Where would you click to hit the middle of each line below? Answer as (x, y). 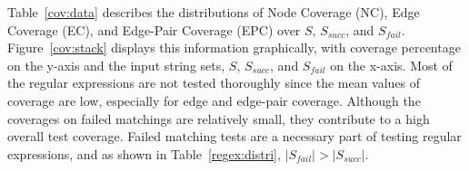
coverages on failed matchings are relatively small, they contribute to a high (219, 118)
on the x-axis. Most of (391, 65)
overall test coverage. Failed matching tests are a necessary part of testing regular (234, 136)
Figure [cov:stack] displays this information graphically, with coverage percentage (234, 47)
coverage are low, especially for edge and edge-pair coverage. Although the (214, 100)
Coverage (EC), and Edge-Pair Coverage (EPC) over (154, 29)
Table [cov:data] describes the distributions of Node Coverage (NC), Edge (214, 12)
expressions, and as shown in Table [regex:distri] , (144, 153)
